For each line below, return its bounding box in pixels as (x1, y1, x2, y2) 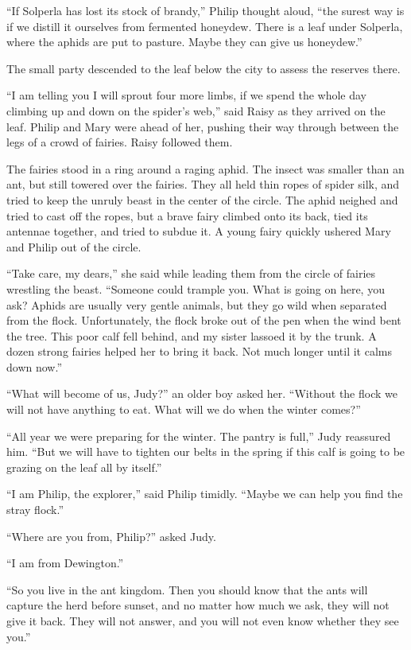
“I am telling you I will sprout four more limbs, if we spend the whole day (6, 87, 366, 103)
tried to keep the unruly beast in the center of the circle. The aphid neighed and (6, 191, 398, 208)
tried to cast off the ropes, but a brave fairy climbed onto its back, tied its (6, 207, 368, 224)
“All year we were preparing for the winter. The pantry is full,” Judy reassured (6, 427, 391, 444)
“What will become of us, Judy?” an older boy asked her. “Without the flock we (6, 385, 397, 402)
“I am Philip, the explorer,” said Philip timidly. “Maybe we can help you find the (6, 485, 403, 502)
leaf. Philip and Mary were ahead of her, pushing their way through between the (6, 118, 399, 134)
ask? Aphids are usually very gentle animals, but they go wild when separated (6, 296, 387, 313)
